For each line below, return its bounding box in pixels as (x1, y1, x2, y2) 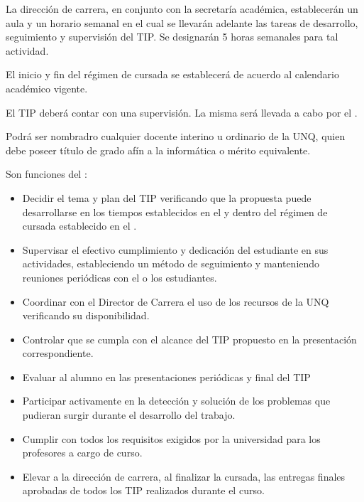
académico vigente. (6, 80, 88, 95)
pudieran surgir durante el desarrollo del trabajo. (22, 407, 236, 422)
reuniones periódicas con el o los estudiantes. (22, 269, 217, 284)
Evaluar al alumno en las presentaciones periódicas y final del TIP (22, 369, 311, 384)
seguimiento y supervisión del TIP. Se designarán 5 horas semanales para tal (6, 29, 338, 44)
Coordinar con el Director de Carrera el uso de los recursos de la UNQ (22, 294, 329, 309)
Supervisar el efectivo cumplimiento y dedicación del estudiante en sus (22, 242, 329, 257)
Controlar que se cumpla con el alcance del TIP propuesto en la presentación (22, 331, 357, 346)
